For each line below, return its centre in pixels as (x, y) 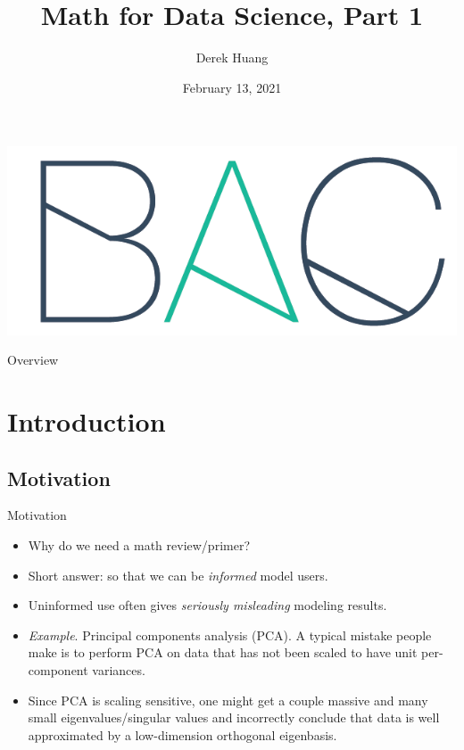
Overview (33, 360)
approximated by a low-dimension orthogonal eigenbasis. (182, 734)
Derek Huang (232, 58)
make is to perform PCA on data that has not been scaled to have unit (223, 652)
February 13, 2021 (232, 87)
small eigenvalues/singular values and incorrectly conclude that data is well (234, 717)
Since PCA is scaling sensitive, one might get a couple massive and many (228, 700)
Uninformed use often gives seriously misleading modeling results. (207, 605)
